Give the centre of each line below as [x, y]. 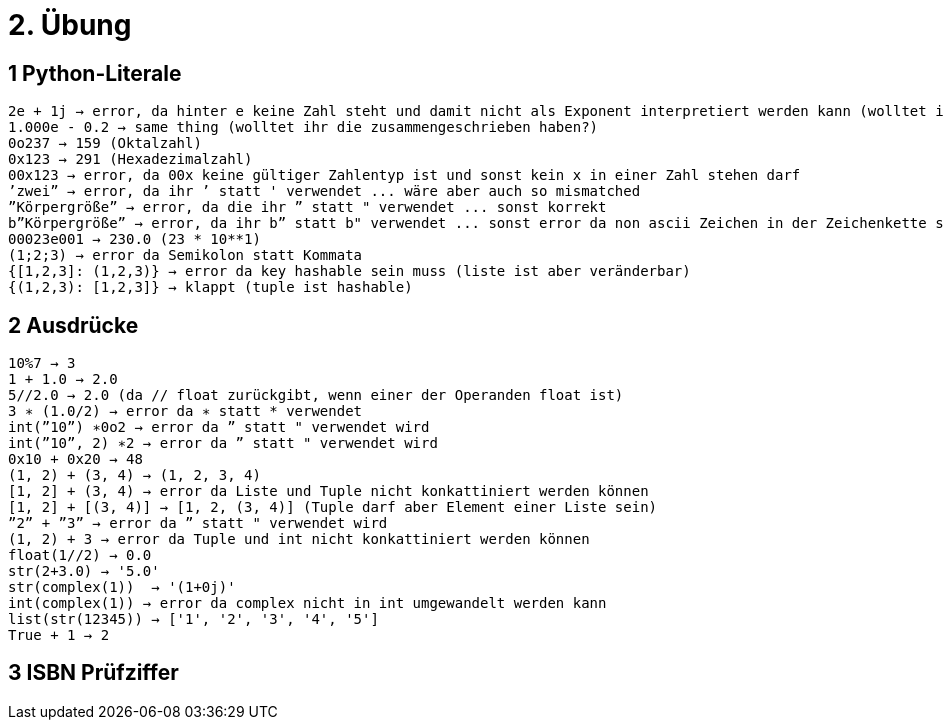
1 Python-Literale [95, 73]
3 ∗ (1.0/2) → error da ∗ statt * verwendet [185, 411]
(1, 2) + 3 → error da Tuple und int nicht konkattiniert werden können [299, 539]
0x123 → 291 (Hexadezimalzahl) [130, 159]
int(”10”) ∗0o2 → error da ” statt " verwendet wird [219, 427]
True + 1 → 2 [59, 635]
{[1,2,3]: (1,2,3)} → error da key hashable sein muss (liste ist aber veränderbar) [349, 271]
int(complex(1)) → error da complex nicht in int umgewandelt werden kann [307, 603]
